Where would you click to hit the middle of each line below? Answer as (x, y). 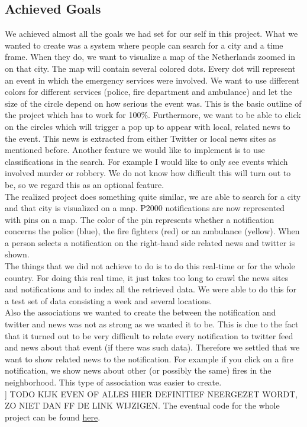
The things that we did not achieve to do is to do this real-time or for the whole (150, 266)
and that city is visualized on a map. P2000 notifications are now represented (145, 208)
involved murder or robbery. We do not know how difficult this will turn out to (148, 173)
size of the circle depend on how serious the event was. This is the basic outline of (153, 103)
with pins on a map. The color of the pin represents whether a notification (140, 219)
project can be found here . (53, 417)
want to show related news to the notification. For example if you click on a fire (149, 359)
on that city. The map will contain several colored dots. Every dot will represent (150, 68)
